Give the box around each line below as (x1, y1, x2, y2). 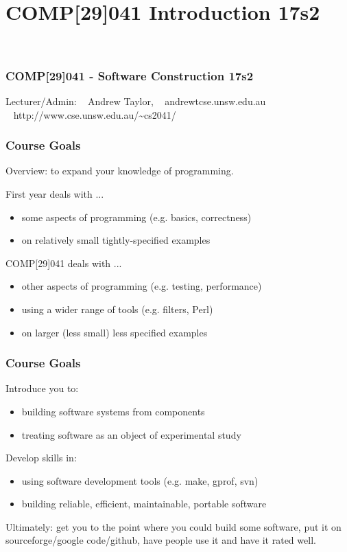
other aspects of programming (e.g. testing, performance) (21, 279, 262, 293)
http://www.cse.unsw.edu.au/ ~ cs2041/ (13, 107, 176, 122)
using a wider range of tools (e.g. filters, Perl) (21, 301, 213, 316)
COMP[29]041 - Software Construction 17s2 (5, 67, 254, 84)
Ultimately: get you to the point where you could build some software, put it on (5, 519, 342, 533)
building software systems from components (21, 404, 205, 418)
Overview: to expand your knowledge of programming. (5, 163, 234, 178)
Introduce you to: (5, 381, 79, 395)
